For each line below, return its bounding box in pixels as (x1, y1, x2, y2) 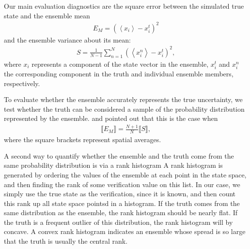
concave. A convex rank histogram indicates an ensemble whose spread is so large (4, 226, 246, 236)
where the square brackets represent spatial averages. (4, 134, 161, 145)
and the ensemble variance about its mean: (4, 34, 131, 44)
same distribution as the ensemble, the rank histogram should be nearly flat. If (4, 207, 238, 218)
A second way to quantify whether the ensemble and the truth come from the (4, 150, 234, 161)
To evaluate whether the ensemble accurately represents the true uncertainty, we (4, 94, 243, 104)
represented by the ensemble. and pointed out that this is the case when (4, 113, 218, 123)
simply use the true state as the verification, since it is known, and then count (4, 189, 236, 199)
